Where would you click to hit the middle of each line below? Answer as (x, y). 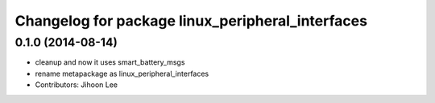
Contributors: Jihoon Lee (77, 85)
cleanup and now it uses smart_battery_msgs (110, 62)
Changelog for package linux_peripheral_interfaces (191, 21)
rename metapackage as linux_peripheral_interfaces (122, 73)
